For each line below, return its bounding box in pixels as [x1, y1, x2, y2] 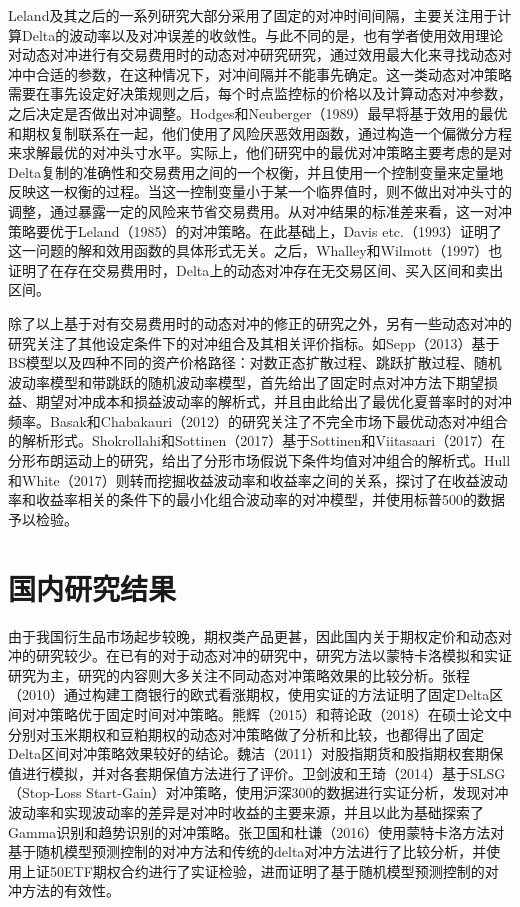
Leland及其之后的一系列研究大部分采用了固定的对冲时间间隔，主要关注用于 [8, 5, 498, 25]
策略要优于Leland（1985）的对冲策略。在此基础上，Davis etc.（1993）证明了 [8, 220, 502, 241]
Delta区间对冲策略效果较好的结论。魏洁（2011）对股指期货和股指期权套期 [8, 743, 490, 764]
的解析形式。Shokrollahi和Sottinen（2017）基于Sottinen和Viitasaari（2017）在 [8, 430, 506, 451]
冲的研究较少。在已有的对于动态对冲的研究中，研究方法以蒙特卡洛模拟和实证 [8, 645, 512, 666]
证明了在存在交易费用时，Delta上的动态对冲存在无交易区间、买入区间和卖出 [8, 259, 504, 280]
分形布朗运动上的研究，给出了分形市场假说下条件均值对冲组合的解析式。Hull [8, 450, 511, 471]
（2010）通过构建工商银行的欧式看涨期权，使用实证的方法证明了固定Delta [8, 684, 490, 705]
